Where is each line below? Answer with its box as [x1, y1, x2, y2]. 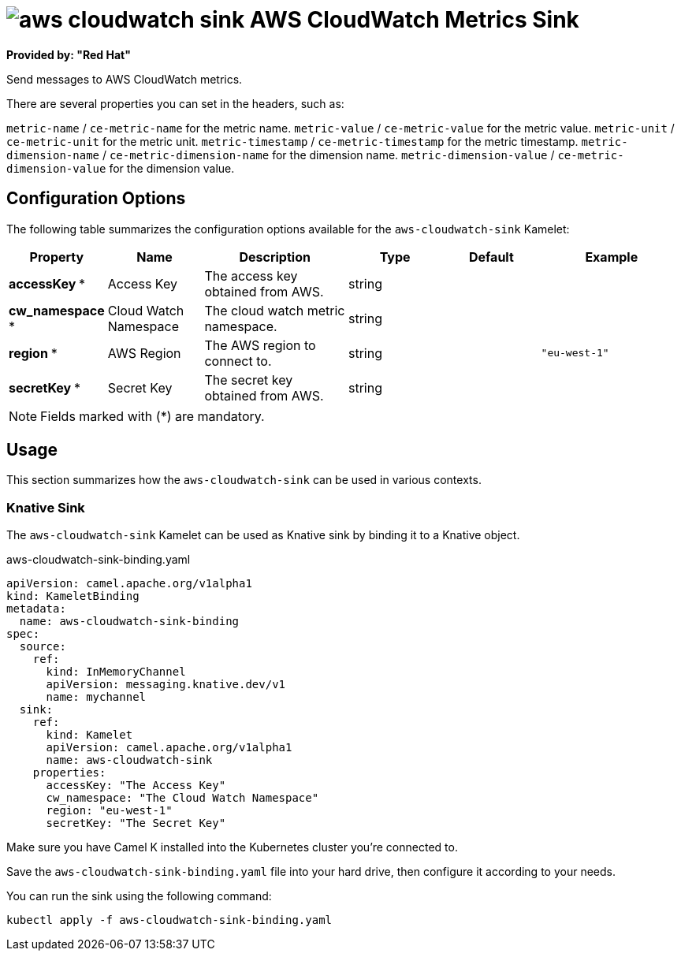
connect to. [204, 352, 272, 369]
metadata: [6, 602, 66, 616]
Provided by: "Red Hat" [6, 47, 131, 61]
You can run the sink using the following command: [6, 889, 272, 903]
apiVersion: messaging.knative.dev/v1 [46, 678, 286, 691]
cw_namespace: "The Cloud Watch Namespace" [46, 791, 319, 805]
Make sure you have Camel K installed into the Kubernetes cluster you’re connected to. [6, 840, 458, 855]
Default [468, 248, 514, 265]
